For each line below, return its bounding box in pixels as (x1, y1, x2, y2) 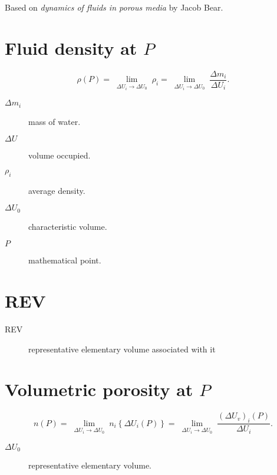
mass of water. (28, 115, 81, 127)
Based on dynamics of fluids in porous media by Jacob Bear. (5, 1, 223, 13)
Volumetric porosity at (5, 377, 193, 401)
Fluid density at (5, 35, 137, 60)
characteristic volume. (28, 220, 107, 232)
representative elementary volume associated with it (28, 342, 216, 355)
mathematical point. (28, 254, 101, 266)
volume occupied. (28, 149, 91, 161)
